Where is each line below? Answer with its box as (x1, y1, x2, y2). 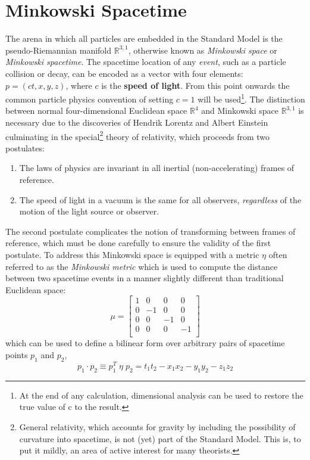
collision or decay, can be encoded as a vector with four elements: (5, 67, 243, 79)
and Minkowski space (201, 104, 278, 117)
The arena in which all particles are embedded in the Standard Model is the (5, 32, 283, 45)
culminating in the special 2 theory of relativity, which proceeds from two (5, 128, 270, 142)
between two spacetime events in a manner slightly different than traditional (5, 272, 284, 284)
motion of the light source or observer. (19, 205, 159, 217)
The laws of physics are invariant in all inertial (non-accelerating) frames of (19, 161, 295, 174)
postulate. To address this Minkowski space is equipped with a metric (5, 248, 259, 260)
